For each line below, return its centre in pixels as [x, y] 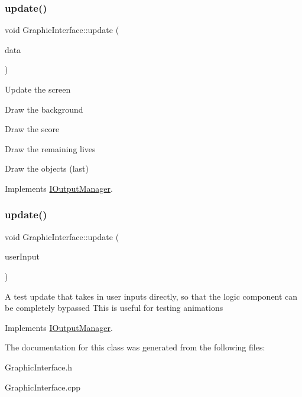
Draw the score [32, 129]
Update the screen [38, 89]
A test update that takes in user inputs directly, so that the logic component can [151, 296]
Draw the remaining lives [50, 148]
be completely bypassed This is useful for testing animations [114, 308]
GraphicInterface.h [39, 367]
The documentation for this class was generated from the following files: [135, 347]
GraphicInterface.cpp [43, 387]
